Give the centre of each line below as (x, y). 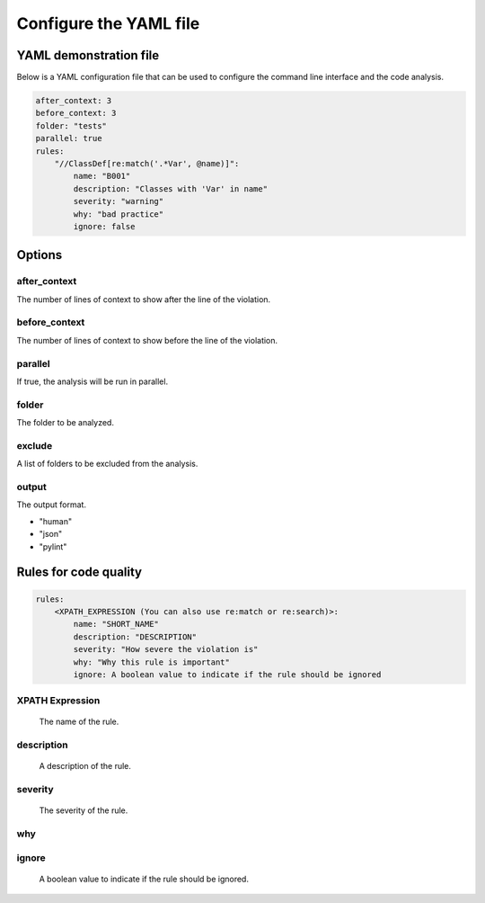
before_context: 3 (76, 113)
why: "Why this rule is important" (152, 662)
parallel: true (69, 139)
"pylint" (53, 546)
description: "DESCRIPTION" (135, 637)
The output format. (52, 505)
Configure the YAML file (108, 23)
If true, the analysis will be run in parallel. (93, 381)
